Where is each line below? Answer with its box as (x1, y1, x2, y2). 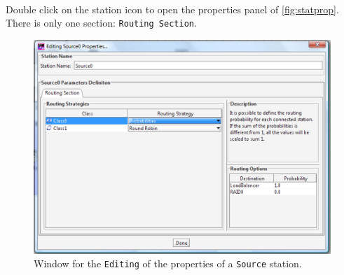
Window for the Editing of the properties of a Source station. (34, 256, 302, 271)
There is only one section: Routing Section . (6, 15, 197, 30)
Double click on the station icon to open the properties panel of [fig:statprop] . (6, 1, 339, 16)
